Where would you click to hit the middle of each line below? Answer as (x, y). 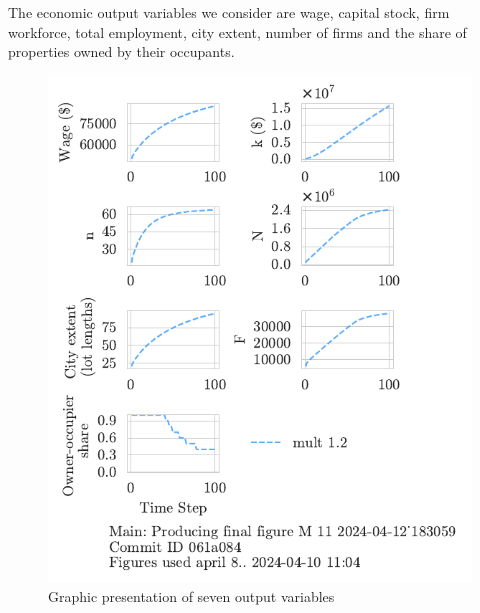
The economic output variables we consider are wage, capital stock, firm (229, 12)
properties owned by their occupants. (121, 51)
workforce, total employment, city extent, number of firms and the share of (237, 31)
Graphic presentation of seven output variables (191, 595)
